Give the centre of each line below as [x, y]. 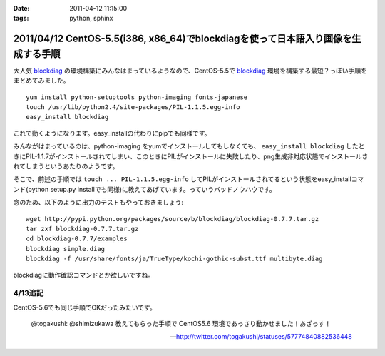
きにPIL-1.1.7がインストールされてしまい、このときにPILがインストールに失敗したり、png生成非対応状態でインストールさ [191, 156]
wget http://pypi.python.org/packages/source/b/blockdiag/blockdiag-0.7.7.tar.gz [173, 219]
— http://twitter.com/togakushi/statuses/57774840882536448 [261, 337]
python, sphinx [91, 19]
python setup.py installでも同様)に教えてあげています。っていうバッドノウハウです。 [152, 189]
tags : [21, 19]
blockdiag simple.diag [66, 249]
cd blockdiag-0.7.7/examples [77, 239]
